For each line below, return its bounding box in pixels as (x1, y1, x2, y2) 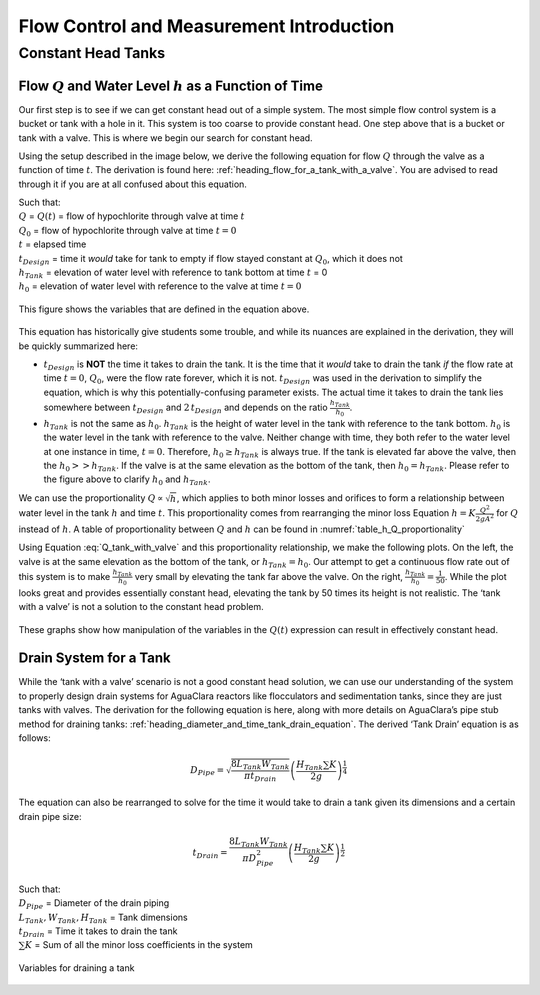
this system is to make (18, 570, 111, 582)
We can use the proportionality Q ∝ (18, 491, 164, 504)
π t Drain (243, 770, 277, 784)
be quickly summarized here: (18, 340, 139, 352)
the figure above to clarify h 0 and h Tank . (43, 473, 211, 488)
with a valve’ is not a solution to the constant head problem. (18, 601, 264, 613)
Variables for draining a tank (18, 961, 135, 974)
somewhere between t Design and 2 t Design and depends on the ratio (43, 401, 329, 415)
